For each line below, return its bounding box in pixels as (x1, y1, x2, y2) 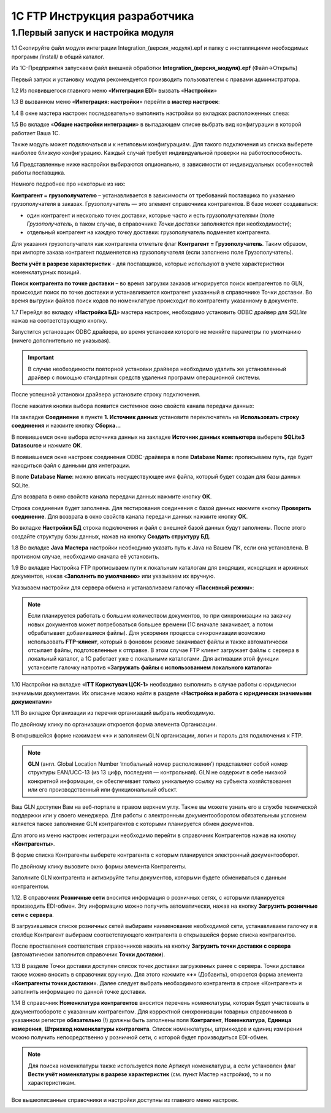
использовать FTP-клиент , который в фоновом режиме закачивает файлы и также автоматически (28, 638, 288, 645)
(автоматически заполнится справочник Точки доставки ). (11, 951, 165, 958)
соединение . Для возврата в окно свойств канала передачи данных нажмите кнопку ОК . (11, 513, 248, 520)
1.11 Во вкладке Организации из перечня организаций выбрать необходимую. (11, 709, 215, 717)
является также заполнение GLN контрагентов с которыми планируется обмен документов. (11, 820, 254, 828)
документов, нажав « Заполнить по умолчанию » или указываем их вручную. (11, 572, 216, 580)
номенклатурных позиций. (11, 268, 82, 276)
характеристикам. (28, 1079, 76, 1087)
